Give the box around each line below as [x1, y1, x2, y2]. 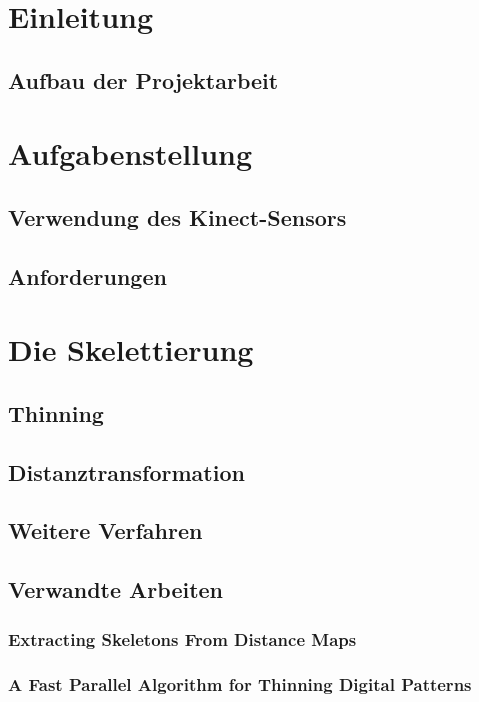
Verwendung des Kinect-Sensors [8, 201, 347, 232]
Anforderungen [8, 260, 167, 291]
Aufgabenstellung [8, 133, 253, 174]
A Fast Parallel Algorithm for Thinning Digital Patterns [8, 672, 472, 697]
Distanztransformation [8, 456, 245, 487]
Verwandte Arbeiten [8, 574, 224, 605]
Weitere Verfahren [8, 515, 203, 546]
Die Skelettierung [8, 329, 254, 370]
